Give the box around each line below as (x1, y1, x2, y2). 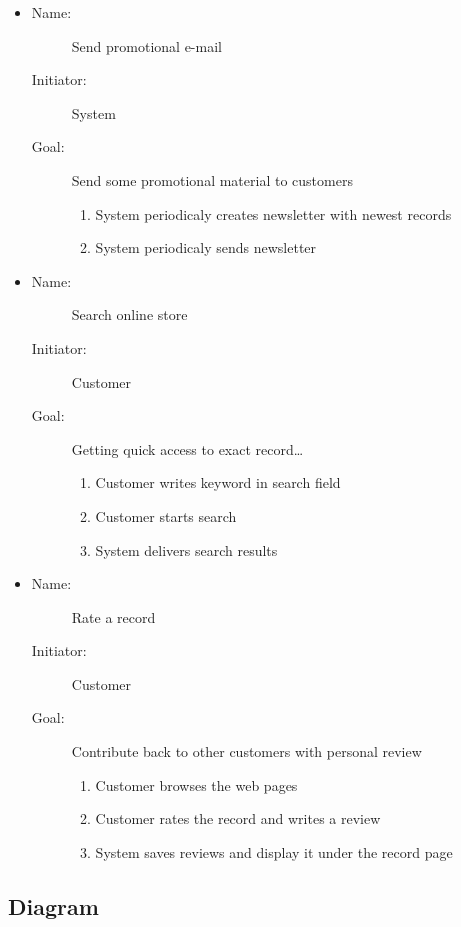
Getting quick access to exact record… (71, 438, 304, 459)
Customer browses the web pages (95, 774, 298, 795)
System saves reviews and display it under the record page (95, 841, 453, 862)
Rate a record (71, 606, 156, 627)
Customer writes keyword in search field (95, 472, 341, 493)
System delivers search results (95, 539, 278, 560)
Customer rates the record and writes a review (95, 808, 381, 829)
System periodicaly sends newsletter (95, 237, 317, 258)
